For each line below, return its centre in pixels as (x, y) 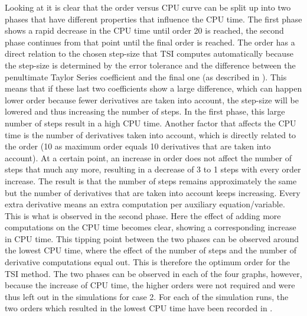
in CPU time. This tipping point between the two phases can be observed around (152, 238)
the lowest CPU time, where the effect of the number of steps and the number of (151, 250)
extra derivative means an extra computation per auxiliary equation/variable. (145, 204)
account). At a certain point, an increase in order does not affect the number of (148, 157)
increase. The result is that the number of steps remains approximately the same (151, 180)
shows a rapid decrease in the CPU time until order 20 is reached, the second (144, 30)
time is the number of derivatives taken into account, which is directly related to (151, 134)
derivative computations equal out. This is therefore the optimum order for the (148, 262)
